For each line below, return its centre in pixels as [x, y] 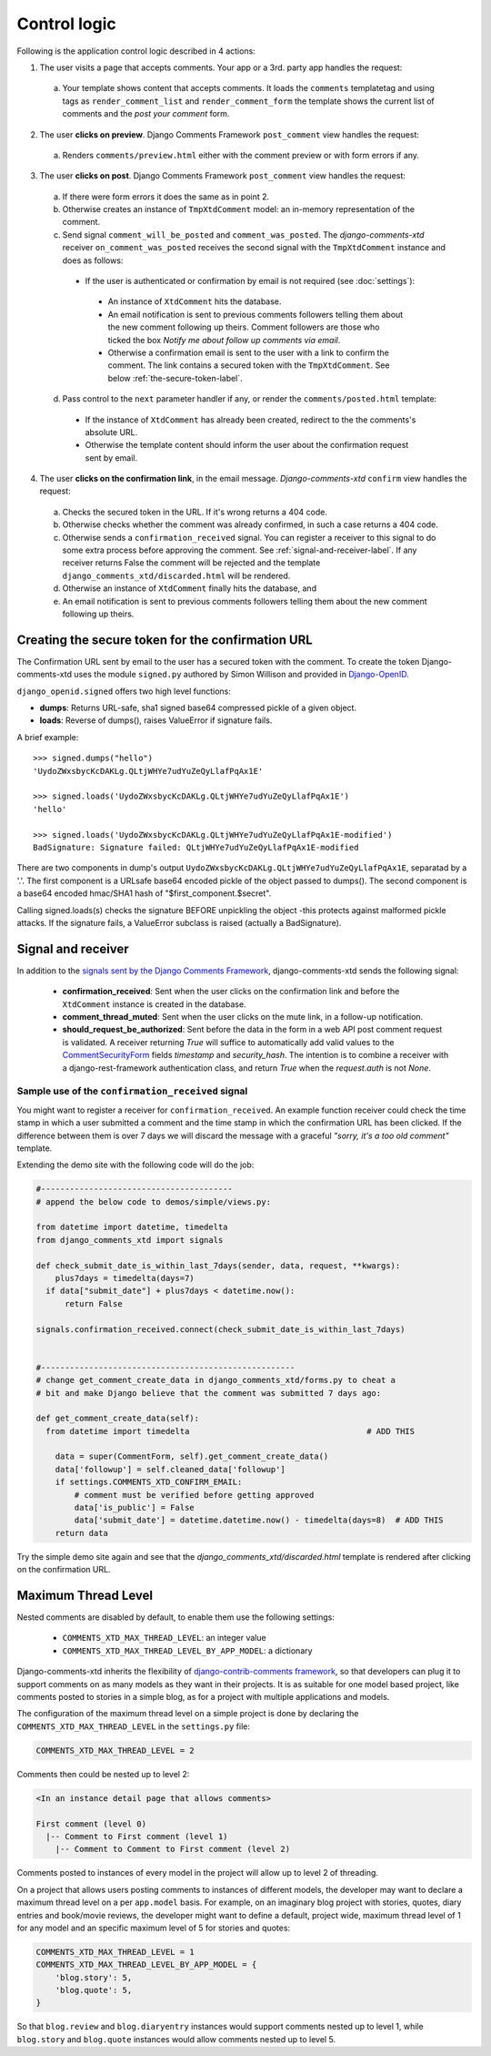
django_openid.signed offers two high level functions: [124, 691]
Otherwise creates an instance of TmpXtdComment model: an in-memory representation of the [239, 209]
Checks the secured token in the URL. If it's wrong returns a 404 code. [195, 512]
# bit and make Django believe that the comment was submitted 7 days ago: [209, 1393]
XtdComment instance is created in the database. [154, 1004]
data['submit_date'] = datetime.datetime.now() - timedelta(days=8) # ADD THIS [259, 1520]
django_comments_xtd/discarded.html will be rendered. [176, 575]
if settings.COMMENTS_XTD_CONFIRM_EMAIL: [149, 1482]
